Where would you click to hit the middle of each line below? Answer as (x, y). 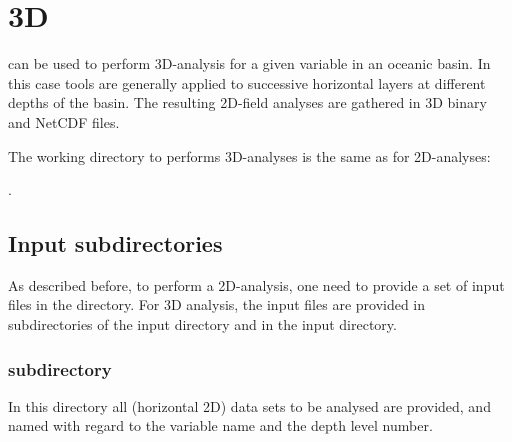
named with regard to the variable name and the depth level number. (220, 425)
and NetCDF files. (64, 121)
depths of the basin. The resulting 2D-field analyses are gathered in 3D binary (247, 102)
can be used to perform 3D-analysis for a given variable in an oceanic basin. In (249, 63)
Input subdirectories (115, 243)
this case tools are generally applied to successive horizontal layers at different (247, 82)
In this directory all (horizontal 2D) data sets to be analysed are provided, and (249, 405)
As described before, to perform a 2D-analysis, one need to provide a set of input (256, 284)
